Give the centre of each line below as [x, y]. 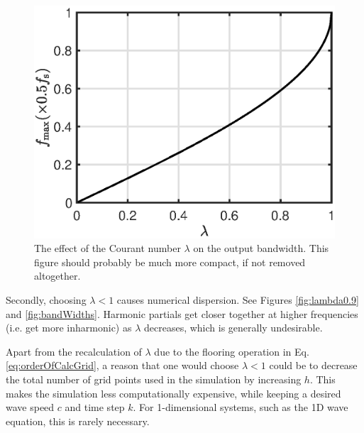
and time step [95, 407]
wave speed [30, 407]
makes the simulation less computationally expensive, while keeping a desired [173, 393]
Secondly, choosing [46, 300]
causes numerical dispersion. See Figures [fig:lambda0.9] [238, 300]
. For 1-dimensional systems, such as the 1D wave [241, 407]
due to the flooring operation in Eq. [232, 351]
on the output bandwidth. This [261, 248]
